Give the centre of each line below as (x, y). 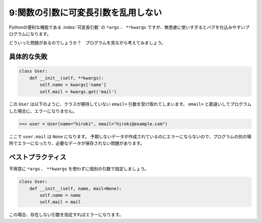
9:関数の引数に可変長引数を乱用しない (85, 13)
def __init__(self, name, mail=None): (75, 189)
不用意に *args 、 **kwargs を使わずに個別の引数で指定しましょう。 (79, 169)
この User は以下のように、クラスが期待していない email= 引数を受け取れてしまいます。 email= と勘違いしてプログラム (130, 104)
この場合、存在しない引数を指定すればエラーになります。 (66, 215)
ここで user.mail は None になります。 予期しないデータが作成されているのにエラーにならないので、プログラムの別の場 (130, 137)
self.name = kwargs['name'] (73, 85)
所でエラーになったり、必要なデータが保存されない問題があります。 (77, 143)
